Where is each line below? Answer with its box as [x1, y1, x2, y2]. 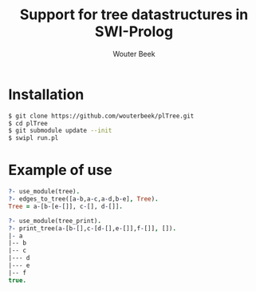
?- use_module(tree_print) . [8, 217, 102, 225]
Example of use [8, 161, 113, 179]
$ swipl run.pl [8, 134, 59, 142]
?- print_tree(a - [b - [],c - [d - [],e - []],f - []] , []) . [8, 224, 177, 233]
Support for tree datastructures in [19, 6, 249, 24]
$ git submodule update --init [8, 126, 112, 135]
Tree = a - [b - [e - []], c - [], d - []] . [8, 202, 124, 210]
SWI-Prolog [94, 22, 174, 41]
